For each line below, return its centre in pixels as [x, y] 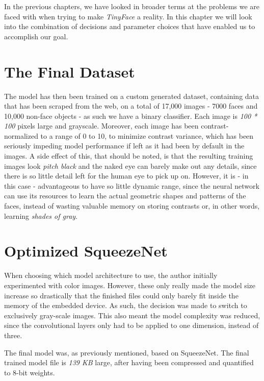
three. [13, 335]
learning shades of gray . [41, 215]
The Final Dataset [70, 71]
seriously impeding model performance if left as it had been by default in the [124, 146]
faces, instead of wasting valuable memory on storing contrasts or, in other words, [132, 206]
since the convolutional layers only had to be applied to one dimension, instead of [131, 325]
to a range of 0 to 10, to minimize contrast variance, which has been [147, 135]
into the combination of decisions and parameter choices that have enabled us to [130, 26]
